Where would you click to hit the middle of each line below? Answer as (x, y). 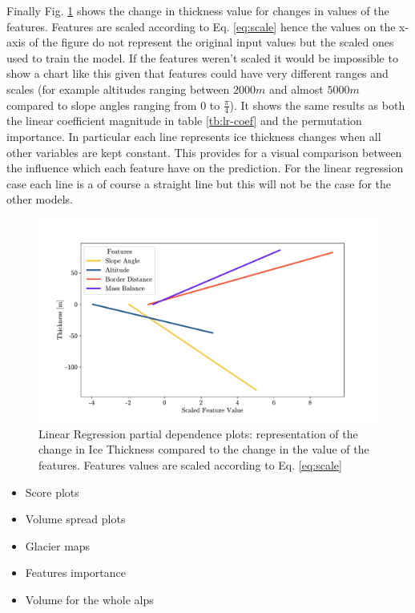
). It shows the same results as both (317, 105)
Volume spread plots (75, 519)
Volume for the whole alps (89, 599)
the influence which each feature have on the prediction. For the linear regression (205, 168)
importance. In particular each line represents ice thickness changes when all (194, 136)
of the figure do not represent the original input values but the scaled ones (212, 42)
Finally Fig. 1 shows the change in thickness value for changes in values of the (198, 10)
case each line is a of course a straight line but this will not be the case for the (199, 183)
